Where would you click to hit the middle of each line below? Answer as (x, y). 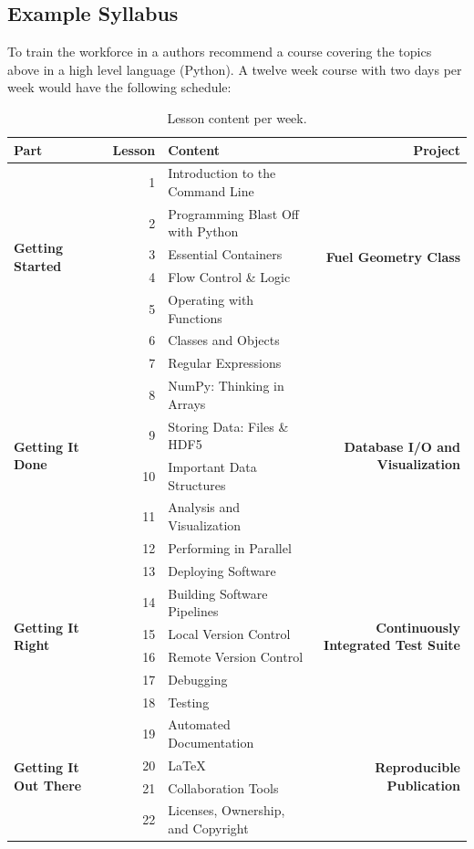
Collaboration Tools (223, 787)
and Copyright (208, 828)
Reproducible (417, 767)
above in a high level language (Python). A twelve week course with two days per (235, 69)
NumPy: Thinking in (226, 386)
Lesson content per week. (237, 117)
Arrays (187, 403)
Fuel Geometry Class (393, 256)
